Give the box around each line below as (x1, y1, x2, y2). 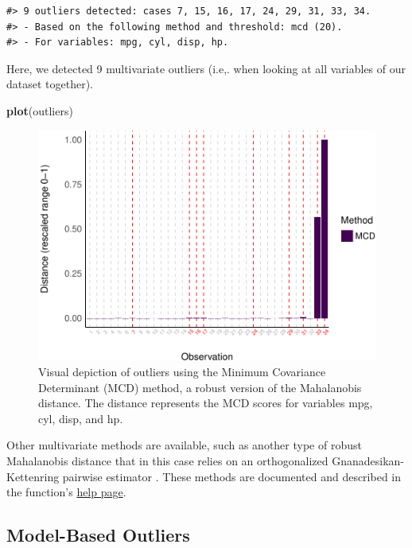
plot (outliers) (6, 102, 73, 119)
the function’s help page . (6, 484, 126, 500)
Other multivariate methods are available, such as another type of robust (6, 437, 362, 453)
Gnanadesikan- (332, 452, 404, 468)
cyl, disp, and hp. (38, 410, 123, 426)
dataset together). (6, 76, 94, 92)
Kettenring (6, 468, 60, 484)
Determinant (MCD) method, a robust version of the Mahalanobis (38, 379, 362, 395)
